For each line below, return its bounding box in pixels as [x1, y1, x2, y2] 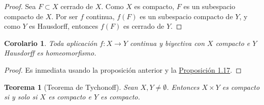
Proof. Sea [4, 1, 36, 11]
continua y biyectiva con [129, 37, 205, 48]
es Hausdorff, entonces [29, 21, 98, 31]
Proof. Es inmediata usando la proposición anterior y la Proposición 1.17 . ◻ [4, 64, 242, 75]
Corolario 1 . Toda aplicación [4, 37, 97, 48]
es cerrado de [123, 21, 164, 31]
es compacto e [48, 91, 91, 102]
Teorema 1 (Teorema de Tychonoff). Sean [4, 81, 138, 92]
